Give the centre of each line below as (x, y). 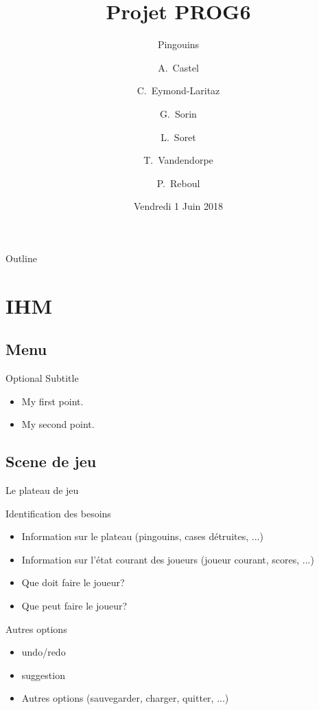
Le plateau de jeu (42, 490)
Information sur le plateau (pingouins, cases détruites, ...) (142, 536)
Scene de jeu (51, 461)
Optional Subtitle (42, 378)
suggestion (43, 675)
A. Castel (178, 67)
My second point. (58, 424)
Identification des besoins (58, 513)
